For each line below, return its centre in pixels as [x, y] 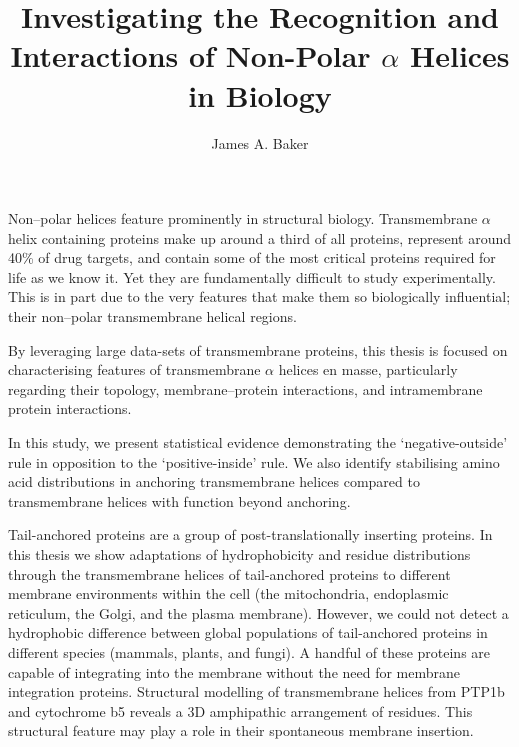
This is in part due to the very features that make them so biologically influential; [259, 296]
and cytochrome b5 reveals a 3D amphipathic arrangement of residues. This [240, 710]
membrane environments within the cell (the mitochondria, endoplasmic [228, 593]
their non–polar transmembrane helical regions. [152, 316]
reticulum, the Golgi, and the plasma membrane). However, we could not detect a [258, 612]
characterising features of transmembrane [134, 369]
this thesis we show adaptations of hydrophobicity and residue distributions [239, 554]
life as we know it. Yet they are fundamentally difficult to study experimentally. [252, 276]
